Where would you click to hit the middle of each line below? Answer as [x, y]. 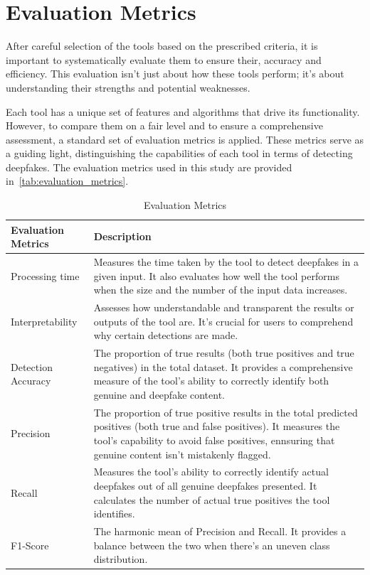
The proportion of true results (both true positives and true [224, 353]
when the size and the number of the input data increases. [221, 290]
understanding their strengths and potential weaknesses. [128, 87]
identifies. [114, 514]
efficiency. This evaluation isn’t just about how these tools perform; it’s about [175, 74]
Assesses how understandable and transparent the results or [224, 307]
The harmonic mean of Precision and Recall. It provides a [220, 531]
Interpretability [44, 321]
